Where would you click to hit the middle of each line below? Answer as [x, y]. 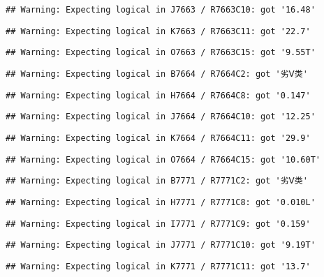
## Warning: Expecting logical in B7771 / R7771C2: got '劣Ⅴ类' [157, 181]
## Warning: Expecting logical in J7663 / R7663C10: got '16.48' [161, 10]
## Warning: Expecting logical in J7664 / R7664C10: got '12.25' [161, 117]
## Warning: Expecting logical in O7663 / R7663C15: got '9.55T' [161, 53]
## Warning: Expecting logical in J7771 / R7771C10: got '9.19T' [161, 245]
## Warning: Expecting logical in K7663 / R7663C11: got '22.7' [158, 31]
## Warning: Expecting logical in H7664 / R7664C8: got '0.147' [158, 95]
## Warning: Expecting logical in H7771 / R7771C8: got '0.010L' [161, 202]
